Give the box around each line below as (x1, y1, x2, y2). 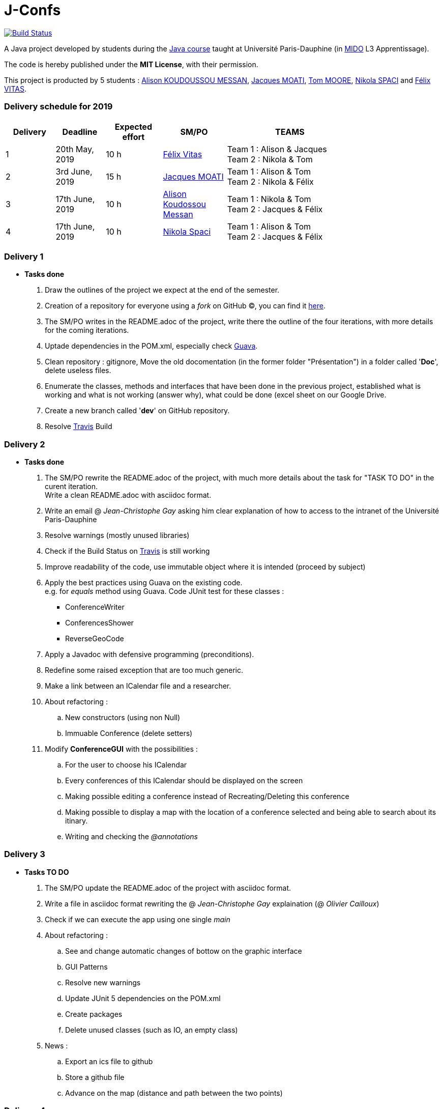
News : (45, 1041, 68, 1050)
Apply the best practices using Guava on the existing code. (45, 578, 243, 587)
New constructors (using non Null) (65, 713, 181, 722)
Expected (114, 121, 152, 132)
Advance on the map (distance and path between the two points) (65, 1088, 283, 1097)
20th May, (55, 144, 94, 154)
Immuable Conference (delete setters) (65, 729, 193, 737)
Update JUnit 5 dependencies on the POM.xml (65, 993, 221, 1003)
